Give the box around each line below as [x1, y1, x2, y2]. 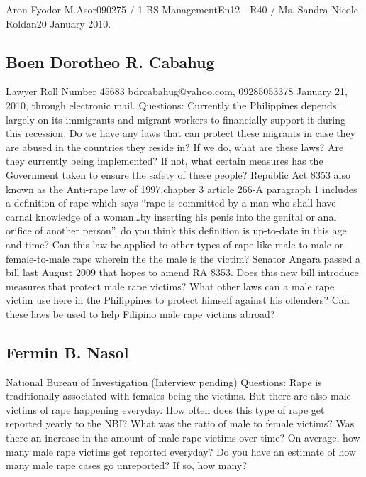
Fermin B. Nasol [6, 341, 129, 363]
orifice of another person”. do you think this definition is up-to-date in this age [6, 223, 347, 238]
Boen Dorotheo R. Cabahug [6, 50, 215, 72]
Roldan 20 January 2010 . [6, 16, 111, 31]
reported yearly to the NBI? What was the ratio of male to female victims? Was [6, 416, 355, 431]
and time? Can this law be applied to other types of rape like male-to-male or [6, 236, 344, 251]
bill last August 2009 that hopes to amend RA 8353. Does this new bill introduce [6, 265, 359, 280]
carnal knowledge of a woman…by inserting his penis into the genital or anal [6, 209, 337, 224]
